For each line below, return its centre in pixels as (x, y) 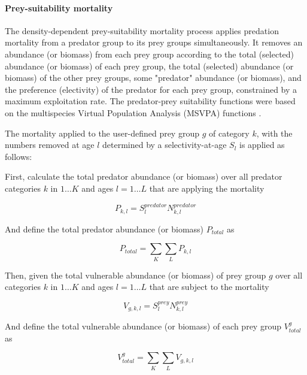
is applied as (262, 145)
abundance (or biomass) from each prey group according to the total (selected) (150, 54)
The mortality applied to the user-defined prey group (102, 133)
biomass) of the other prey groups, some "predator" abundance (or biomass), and (153, 78)
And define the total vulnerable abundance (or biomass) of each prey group (143, 326)
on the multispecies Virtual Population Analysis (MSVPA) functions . (133, 112)
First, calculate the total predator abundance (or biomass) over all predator (144, 176)
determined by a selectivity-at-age (164, 145)
